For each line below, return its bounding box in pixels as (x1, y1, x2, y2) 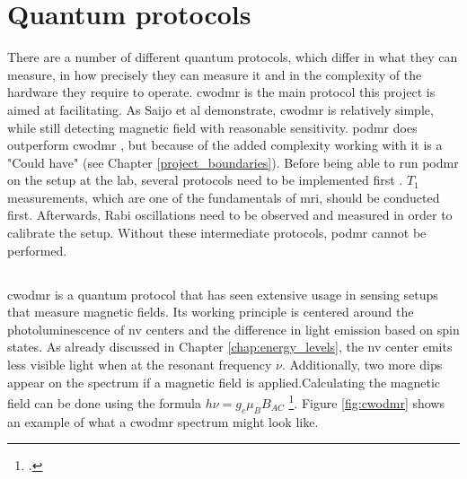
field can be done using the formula (7, 393, 201, 412)
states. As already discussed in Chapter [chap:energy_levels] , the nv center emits (7, 337, 453, 356)
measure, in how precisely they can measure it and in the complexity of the (7, 65, 422, 83)
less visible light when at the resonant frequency (7, 355, 272, 374)
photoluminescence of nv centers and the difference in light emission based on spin (7, 319, 460, 338)
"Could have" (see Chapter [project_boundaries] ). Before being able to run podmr (7, 152, 459, 171)
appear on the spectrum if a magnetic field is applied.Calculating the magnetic (7, 372, 441, 391)
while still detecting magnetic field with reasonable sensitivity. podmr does (7, 118, 418, 136)
